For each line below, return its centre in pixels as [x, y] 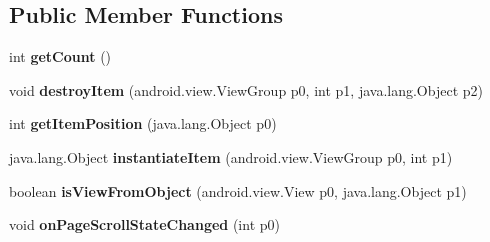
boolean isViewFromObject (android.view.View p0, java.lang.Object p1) [238, 190]
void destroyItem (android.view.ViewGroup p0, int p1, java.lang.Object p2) [246, 89]
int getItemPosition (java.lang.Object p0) [143, 123]
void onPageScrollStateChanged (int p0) [144, 224]
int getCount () [60, 56]
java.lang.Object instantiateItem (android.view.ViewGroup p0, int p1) [231, 156]
